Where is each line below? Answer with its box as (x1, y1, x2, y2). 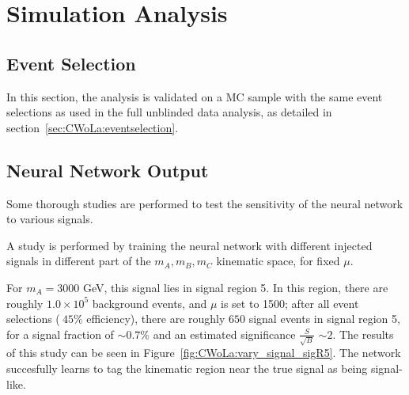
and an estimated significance (153, 325, 296, 342)
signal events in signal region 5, (248, 310, 400, 327)
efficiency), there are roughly (86, 310, 225, 327)
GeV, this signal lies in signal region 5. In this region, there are (82, 279, 388, 295)
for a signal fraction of (6, 325, 114, 342)
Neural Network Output (6, 158, 209, 182)
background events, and (92, 294, 207, 311)
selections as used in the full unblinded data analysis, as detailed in (6, 104, 332, 120)
